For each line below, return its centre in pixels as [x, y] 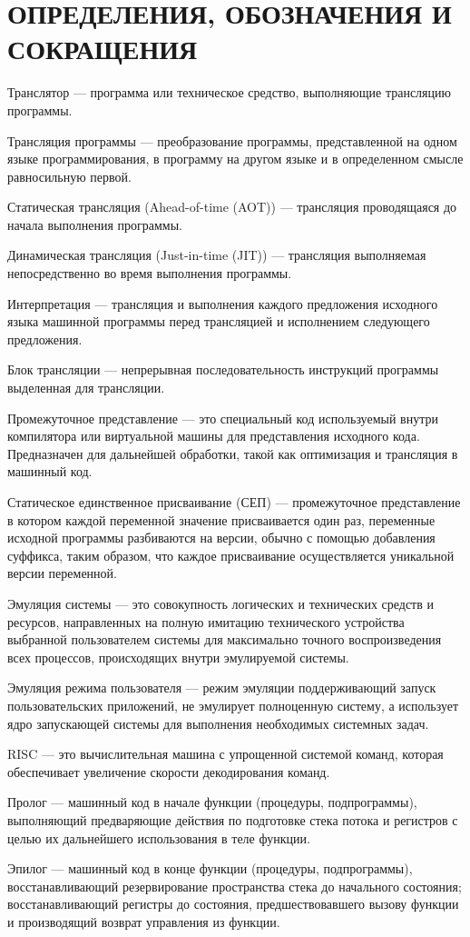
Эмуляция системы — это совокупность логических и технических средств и [221, 603]
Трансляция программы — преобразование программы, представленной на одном [232, 140]
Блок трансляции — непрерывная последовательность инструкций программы [223, 369]
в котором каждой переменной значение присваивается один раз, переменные [221, 519]
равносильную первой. [69, 176]
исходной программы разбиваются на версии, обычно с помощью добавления [221, 538]
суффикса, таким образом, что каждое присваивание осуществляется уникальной [231, 555]
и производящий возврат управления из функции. [144, 921]
